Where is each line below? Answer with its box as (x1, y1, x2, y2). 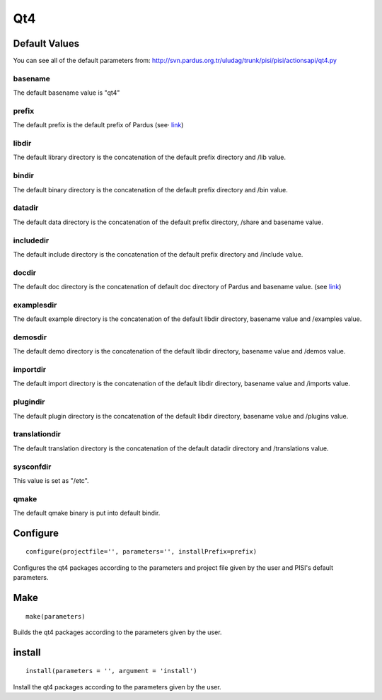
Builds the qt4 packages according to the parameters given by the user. (13, 628, 222, 636)
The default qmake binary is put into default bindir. (13, 509, 161, 518)
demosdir (13, 332, 47, 342)
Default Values (13, 37, 80, 49)
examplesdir (13, 300, 57, 310)
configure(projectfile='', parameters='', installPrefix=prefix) (25, 548, 257, 556)
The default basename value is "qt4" (13, 88, 120, 97)
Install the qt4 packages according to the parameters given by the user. (13, 682, 222, 691)
